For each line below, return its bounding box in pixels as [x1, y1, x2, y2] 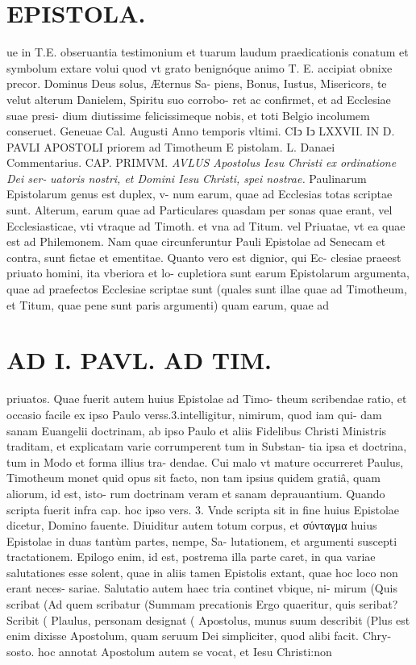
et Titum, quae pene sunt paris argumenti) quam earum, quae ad [6, 296, 330, 313]
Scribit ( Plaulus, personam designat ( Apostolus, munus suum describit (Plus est [6, 611, 410, 628]
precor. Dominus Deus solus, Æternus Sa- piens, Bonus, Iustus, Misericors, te [6, 75, 387, 92]
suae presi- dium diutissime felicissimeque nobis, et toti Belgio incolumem [6, 106, 370, 123]
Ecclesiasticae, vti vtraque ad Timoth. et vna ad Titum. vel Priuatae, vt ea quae [6, 217, 406, 234]
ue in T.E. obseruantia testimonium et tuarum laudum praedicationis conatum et [6, 44, 409, 60]
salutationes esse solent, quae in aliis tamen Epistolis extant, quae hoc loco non [6, 563, 398, 580]
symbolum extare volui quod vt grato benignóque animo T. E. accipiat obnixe [6, 59, 393, 76]
